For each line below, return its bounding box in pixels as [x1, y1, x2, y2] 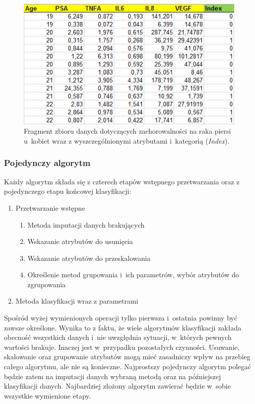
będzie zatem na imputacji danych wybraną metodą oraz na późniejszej [4, 371, 221, 381]
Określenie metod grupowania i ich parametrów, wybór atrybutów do [27, 269, 239, 280]
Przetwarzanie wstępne [15, 202, 85, 213]
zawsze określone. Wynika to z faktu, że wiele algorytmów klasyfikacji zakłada [4, 322, 242, 332]
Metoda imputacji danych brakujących [27, 219, 145, 230]
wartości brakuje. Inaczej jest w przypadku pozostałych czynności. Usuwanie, [4, 341, 240, 352]
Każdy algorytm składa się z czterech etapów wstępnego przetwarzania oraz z [4, 176, 240, 186]
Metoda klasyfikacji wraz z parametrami [15, 296, 138, 306]
